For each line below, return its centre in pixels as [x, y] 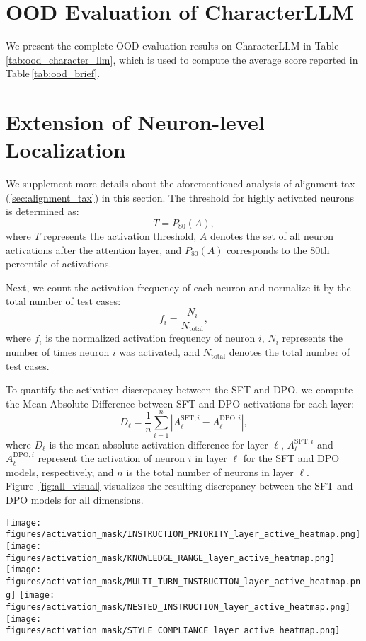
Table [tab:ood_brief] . [53, 73]
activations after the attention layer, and [94, 249]
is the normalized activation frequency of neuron [150, 338]
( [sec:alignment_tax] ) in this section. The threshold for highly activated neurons [180, 197]
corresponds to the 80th [278, 249]
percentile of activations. [59, 264]
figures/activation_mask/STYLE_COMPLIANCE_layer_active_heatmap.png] [173, 631]
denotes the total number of [290, 352]
